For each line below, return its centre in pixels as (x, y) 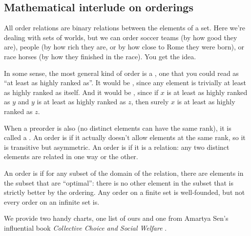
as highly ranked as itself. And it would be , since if (81, 92)
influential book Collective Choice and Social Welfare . (85, 227)
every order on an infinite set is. (52, 201)
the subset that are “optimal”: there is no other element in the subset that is (119, 182)
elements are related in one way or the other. (71, 156)
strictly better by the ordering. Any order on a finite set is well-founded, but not (125, 192)
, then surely (150, 102)
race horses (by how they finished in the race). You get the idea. (100, 56)
